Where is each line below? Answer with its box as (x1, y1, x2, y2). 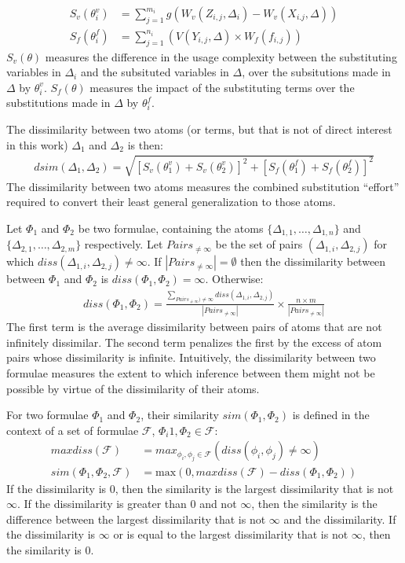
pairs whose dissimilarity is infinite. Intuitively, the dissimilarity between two (6, 349, 376, 366)
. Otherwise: (205, 270, 264, 287)
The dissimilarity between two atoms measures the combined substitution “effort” (6, 178, 400, 194)
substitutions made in (6, 94, 111, 111)
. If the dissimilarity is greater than (17, 495, 187, 512)
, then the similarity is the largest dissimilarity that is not (115, 480, 394, 496)
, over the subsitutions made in (242, 64, 391, 80)
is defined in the (292, 407, 370, 423)
